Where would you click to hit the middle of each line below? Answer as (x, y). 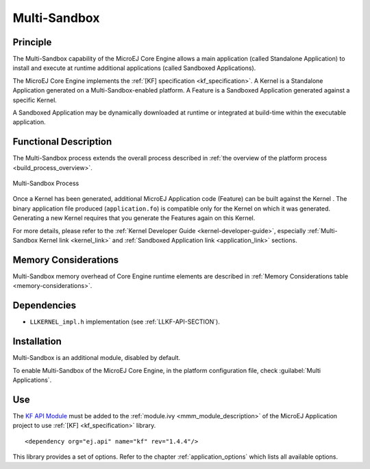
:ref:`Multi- (322, 230)
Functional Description (62, 142)
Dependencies (45, 305)
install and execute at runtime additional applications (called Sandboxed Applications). (134, 68)
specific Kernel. (35, 100)
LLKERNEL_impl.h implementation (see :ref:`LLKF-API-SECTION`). (125, 322)
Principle (32, 42)
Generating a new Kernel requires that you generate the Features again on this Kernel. (134, 218)
